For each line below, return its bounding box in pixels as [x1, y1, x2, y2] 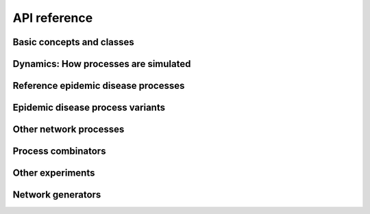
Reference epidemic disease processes [12, 80, 185, 92]
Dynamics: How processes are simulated [12, 58, 191, 70]
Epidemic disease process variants [12, 102, 166, 113]
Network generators [12, 189, 101, 201]
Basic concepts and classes [12, 36, 135, 48]
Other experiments [12, 168, 95, 179]
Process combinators [12, 146, 106, 157]
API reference [12, 10, 93, 25]
